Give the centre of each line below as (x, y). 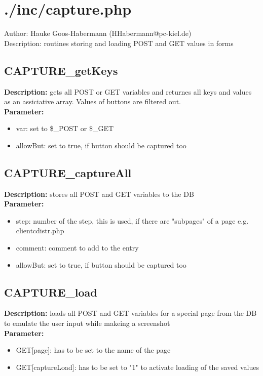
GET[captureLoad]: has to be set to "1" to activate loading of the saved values (137, 367)
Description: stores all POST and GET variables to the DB (99, 194)
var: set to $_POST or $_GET (65, 128)
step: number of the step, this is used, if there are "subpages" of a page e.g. (132, 220)
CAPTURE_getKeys (61, 70)
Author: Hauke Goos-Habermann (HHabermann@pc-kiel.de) (98, 33)
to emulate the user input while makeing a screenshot (87, 323)
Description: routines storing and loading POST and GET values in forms (119, 43)
